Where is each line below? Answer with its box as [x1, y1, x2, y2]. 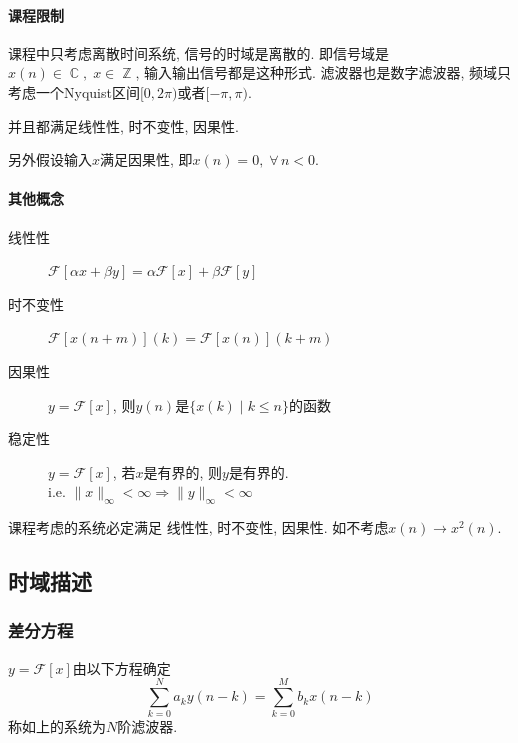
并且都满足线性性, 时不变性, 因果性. [8, 115, 239, 136]
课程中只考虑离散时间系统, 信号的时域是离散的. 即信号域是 [8, 42, 390, 63]
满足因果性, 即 [100, 149, 193, 170]
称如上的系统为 [8, 716, 106, 737]
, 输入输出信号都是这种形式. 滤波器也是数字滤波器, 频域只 [135, 62, 512, 83]
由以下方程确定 [72, 657, 171, 678]
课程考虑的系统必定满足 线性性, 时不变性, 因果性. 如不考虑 [8, 517, 389, 538]
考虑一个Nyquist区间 [8, 81, 140, 102]
